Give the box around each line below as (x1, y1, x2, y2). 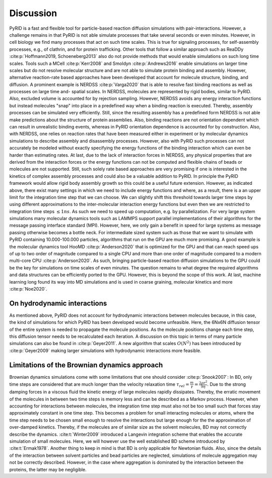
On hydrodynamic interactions (9, 299, 107, 307)
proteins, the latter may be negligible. (9, 466, 87, 472)
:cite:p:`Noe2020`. (9, 286, 47, 292)
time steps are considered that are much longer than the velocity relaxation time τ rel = (9, 381, 189, 388)
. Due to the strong (207, 381, 246, 387)
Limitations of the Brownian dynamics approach (9, 361, 163, 369)
